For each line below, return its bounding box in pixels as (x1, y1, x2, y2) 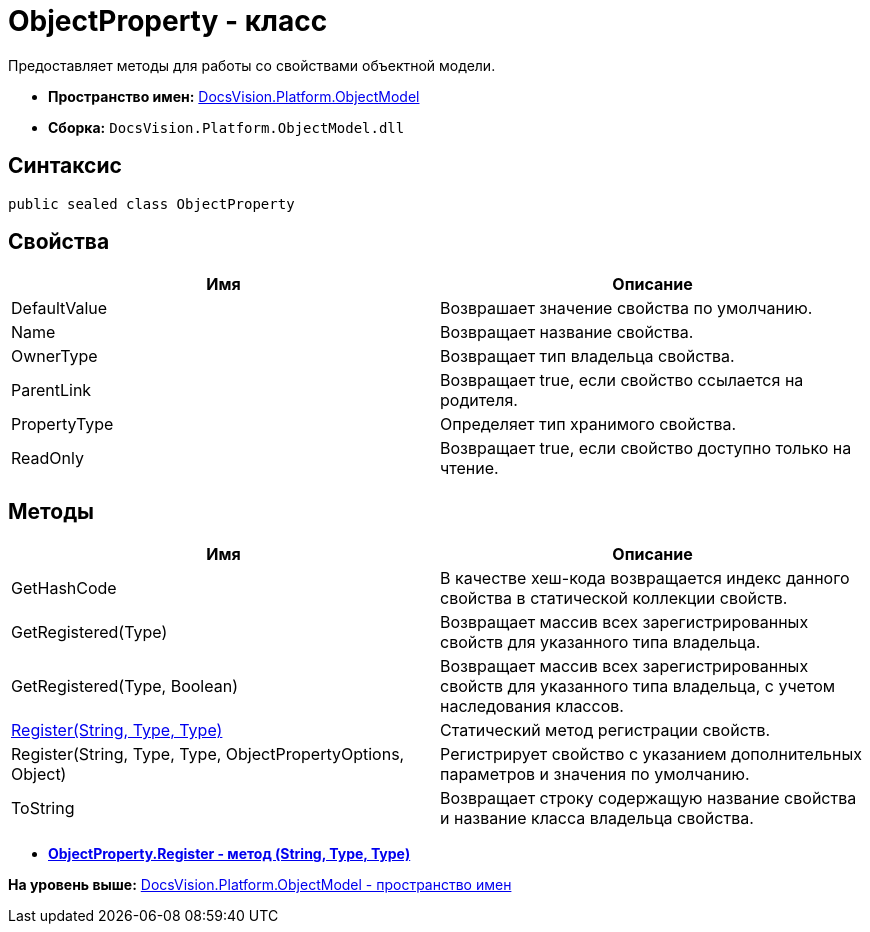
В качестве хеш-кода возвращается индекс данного (440, 568, 850, 589)
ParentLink (11, 380, 92, 401)
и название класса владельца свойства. (440, 808, 754, 829)
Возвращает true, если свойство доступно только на (440, 438, 852, 459)
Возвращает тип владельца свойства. (440, 346, 735, 367)
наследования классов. (440, 696, 624, 717)
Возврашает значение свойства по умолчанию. (440, 298, 813, 319)
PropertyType (11, 414, 114, 435)
